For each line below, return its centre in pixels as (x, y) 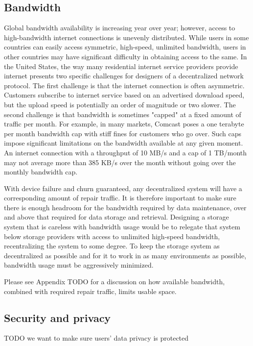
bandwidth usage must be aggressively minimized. (79, 265)
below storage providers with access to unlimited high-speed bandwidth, (112, 236)
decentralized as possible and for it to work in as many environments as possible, (125, 255)
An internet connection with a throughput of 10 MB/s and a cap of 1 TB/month (126, 152)
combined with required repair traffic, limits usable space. (90, 291)
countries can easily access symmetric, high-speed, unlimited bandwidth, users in (125, 47)
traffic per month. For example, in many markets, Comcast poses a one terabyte (124, 124)
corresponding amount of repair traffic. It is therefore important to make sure (120, 198)
